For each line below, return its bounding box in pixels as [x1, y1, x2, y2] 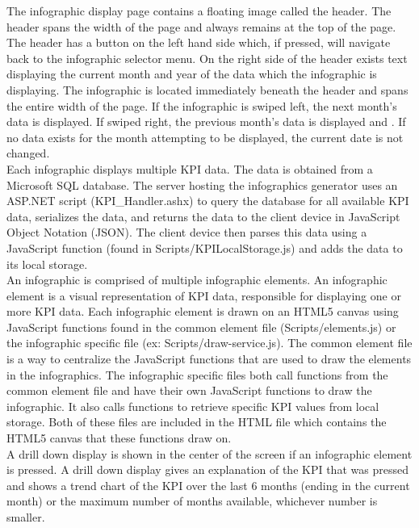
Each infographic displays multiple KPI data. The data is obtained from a [6, 160, 373, 177]
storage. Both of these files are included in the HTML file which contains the [6, 413, 387, 430]
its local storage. [6, 255, 88, 272]
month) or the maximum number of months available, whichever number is [6, 492, 378, 509]
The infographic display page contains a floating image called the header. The [6, 2, 392, 19]
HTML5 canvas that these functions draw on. [6, 430, 232, 446]
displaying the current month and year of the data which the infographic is [6, 65, 377, 82]
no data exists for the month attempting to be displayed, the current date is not [6, 128, 404, 145]
